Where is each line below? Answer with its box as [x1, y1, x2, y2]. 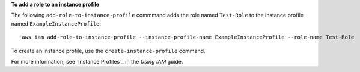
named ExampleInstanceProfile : [11, 20, 102, 27]
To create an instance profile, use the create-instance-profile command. [11, 47, 206, 54]
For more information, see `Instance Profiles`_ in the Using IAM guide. [11, 58, 183, 65]
